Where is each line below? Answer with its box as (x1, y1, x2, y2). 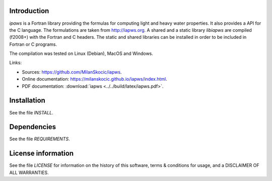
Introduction (9, 7, 49, 15)
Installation (9, 96, 45, 105)
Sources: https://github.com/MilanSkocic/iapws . (22, 69, 122, 75)
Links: (9, 59, 22, 66)
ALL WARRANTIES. (9, 169, 49, 175)
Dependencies (9, 123, 56, 131)
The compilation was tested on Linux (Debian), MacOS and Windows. (9, 50, 154, 56)
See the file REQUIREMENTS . (9, 136, 70, 142)
